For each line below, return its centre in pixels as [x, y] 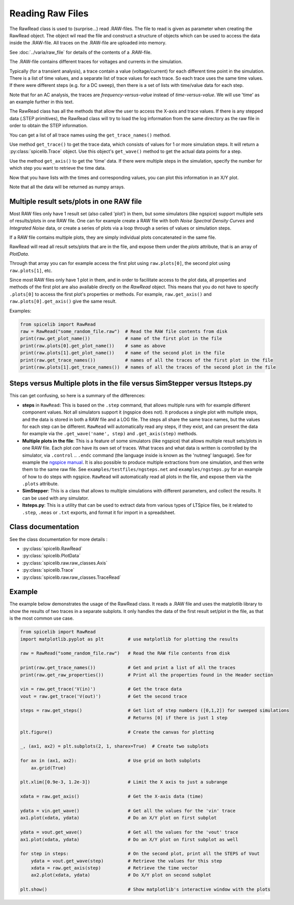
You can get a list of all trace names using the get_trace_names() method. [90, 135]
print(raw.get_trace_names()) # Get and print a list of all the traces [128, 668]
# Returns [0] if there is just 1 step [178, 718]
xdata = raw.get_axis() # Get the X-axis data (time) [112, 797]
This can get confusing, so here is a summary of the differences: [77, 396]
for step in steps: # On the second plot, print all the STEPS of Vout [140, 854]
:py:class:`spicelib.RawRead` [52, 548]
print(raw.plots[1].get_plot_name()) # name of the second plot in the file [122, 353]
